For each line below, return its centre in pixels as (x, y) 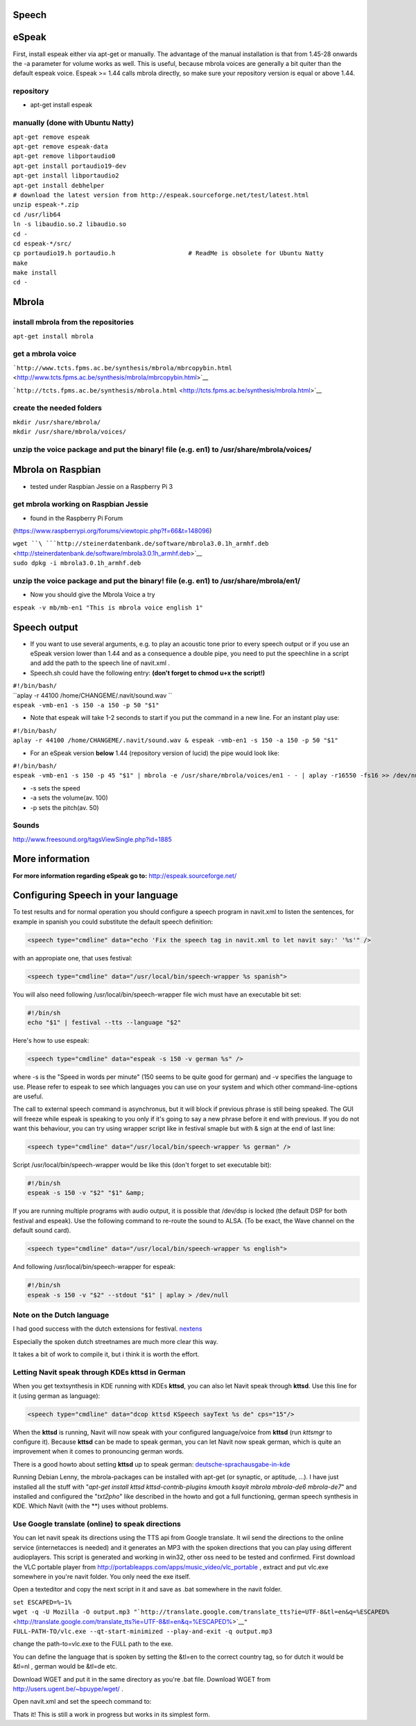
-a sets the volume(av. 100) (69, 798)
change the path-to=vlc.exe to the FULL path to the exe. (93, 1644)
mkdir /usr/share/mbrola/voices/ (70, 432)
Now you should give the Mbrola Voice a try (93, 595)
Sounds (26, 825)
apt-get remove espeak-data (61, 146)
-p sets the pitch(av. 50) (65, 807)
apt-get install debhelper (59, 185)
